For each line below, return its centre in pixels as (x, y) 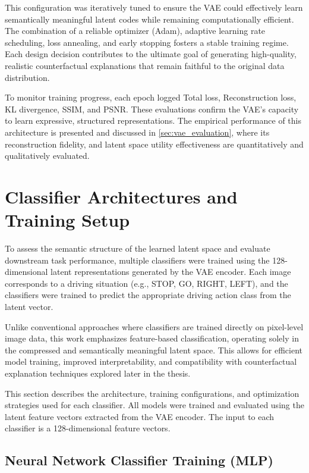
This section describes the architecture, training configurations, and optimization (152, 393)
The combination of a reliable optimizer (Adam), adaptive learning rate (135, 31)
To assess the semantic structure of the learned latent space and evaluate (138, 248)
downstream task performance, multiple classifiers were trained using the (137, 260)
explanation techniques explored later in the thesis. (98, 373)
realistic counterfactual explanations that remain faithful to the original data (145, 65)
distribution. (27, 77)
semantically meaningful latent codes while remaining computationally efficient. (149, 19)
